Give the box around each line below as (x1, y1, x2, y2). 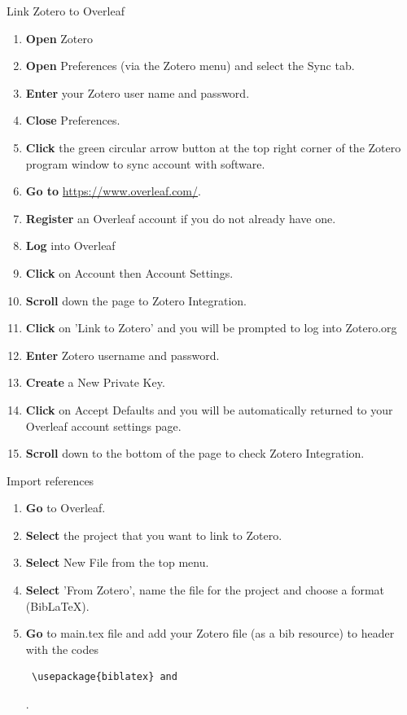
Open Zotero (25, 29, 93, 46)
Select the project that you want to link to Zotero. (25, 526, 282, 543)
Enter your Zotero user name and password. (25, 84, 250, 101)
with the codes (25, 640, 98, 657)
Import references (7, 472, 94, 489)
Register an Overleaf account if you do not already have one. (25, 209, 336, 226)
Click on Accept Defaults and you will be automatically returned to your (25, 401, 393, 418)
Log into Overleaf (25, 237, 116, 254)
